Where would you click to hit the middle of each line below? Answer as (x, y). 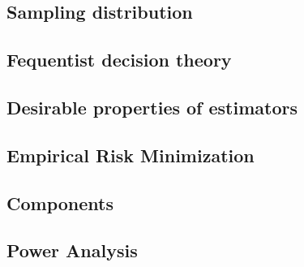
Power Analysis (72, 250)
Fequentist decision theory (119, 60)
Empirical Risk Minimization (131, 155)
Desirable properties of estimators (152, 107)
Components (60, 202)
